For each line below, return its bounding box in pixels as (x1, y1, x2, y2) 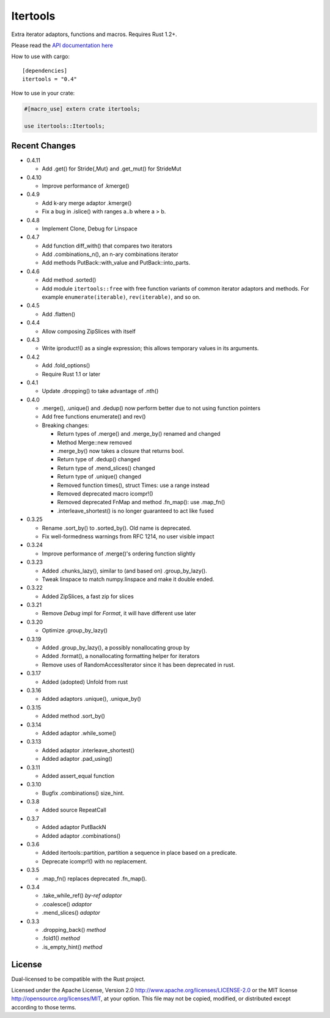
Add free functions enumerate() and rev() (42, 413, 146, 420)
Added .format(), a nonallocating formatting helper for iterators (42, 653, 200, 660)
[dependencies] (22, 67, 68, 74)
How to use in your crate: (11, 89, 75, 97)
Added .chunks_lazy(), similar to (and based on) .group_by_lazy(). (42, 567, 207, 574)
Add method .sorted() (42, 276, 97, 284)
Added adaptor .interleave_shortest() (42, 746, 135, 754)
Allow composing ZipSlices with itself (42, 328, 136, 335)
